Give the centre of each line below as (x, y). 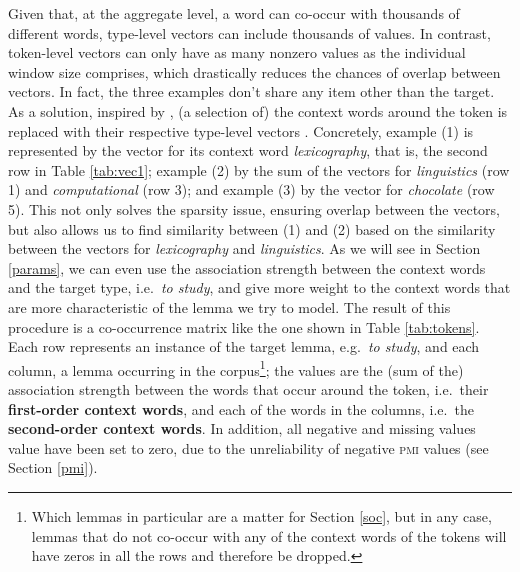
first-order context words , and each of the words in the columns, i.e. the (241, 408)
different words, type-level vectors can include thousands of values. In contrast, (249, 32)
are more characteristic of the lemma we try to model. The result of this (229, 306)
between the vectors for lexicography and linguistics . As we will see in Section (244, 248)
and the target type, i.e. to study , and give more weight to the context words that (259, 287)
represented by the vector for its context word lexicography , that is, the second (248, 150)
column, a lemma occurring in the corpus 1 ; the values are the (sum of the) (236, 368)
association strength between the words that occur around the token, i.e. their (248, 388)
